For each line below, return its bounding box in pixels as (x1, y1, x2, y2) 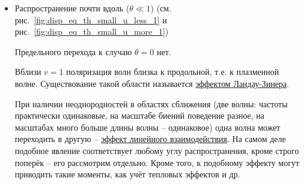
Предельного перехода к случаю (14, 45, 132, 58)
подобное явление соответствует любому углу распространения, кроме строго (14, 144, 299, 156)
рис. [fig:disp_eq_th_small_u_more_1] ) (14, 25, 169, 38)
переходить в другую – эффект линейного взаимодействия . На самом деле (14, 132, 286, 145)
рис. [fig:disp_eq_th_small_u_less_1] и (14, 13, 167, 26)
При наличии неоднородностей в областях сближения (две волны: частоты (14, 97, 288, 110)
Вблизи (14, 65, 41, 78)
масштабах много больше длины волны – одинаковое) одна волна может (14, 120, 281, 133)
